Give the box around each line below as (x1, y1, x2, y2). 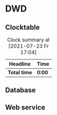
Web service (5, 103, 45, 111)
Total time (7, 69, 32, 76)
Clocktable (5, 23, 40, 32)
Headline (9, 61, 31, 67)
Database (5, 86, 36, 94)
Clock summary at (7, 36, 50, 43)
